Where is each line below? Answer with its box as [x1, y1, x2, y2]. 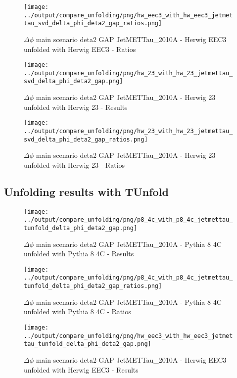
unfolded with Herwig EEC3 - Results [24, 364, 139, 375]
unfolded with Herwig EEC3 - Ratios [24, 44, 136, 54]
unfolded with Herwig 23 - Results [24, 101, 128, 112]
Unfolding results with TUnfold [4, 184, 169, 199]
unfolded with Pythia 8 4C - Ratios [24, 306, 131, 317]
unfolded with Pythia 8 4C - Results [24, 248, 134, 259]
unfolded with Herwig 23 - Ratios [24, 159, 125, 170]
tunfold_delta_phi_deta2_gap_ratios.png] [24, 283, 162, 290]
